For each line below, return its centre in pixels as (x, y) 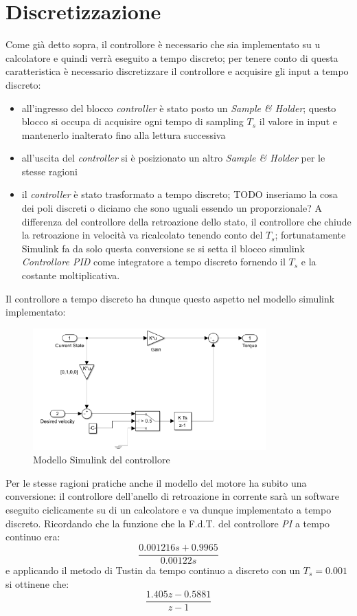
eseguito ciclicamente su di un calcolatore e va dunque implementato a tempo (169, 510)
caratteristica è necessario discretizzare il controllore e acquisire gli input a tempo (177, 71)
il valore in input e (298, 121)
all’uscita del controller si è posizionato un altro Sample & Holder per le (173, 158)
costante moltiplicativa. (71, 275)
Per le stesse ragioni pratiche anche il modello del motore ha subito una (156, 482)
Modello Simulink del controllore (102, 460)
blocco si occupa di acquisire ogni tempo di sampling (133, 121)
